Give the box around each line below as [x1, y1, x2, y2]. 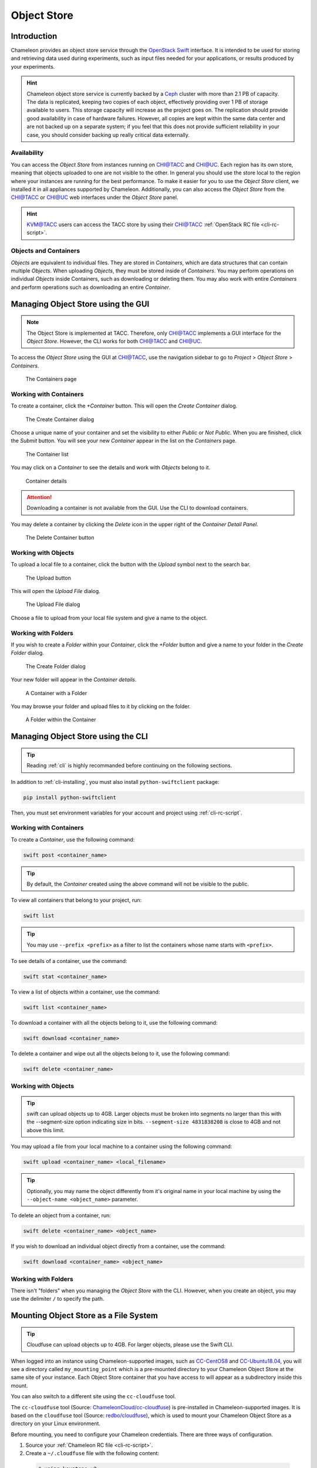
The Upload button [25, 574, 72, 581]
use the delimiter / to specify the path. [11, 1295, 104, 1302]
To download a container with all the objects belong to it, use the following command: [11, 1019, 218, 1026]
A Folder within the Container [25, 716, 96, 723]
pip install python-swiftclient [23, 794, 117, 801]
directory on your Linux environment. [11, 1420, 101, 1427]
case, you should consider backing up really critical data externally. [26, 131, 190, 138]
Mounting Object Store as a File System [11, 1311, 158, 1321]
